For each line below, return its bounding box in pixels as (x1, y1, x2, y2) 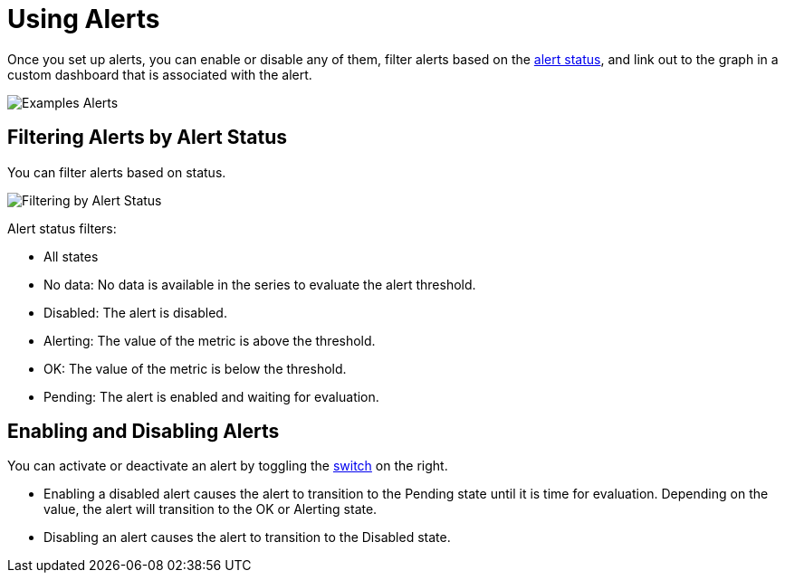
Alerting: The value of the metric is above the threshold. (43, 332, 376, 348)
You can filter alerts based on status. (7, 164, 226, 180)
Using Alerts (7, 4, 160, 34)
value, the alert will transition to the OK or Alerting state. (43, 501, 378, 518)
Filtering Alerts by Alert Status (7, 126, 288, 149)
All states (43, 248, 99, 264)
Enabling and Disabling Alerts (7, 420, 280, 443)
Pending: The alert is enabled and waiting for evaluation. (43, 388, 379, 404)
